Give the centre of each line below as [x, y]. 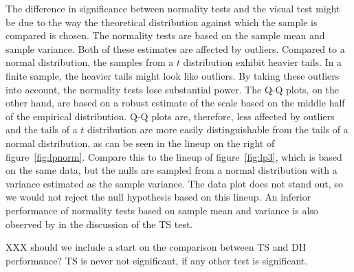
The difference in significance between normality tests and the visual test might [173, 8]
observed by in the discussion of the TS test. [99, 224]
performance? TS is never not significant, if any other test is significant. [157, 260]
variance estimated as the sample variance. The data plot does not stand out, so [174, 183]
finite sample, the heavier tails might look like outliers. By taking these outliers [173, 75]
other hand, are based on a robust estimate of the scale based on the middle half [175, 103]
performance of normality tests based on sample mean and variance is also [162, 210]
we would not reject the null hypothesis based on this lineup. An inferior [158, 197]
